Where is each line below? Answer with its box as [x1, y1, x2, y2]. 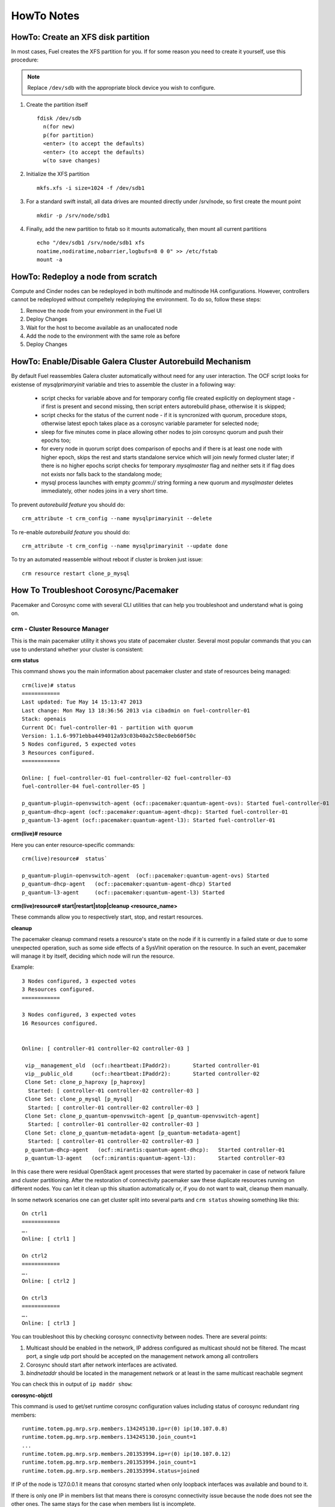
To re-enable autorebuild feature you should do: [11, 528, 131, 536]
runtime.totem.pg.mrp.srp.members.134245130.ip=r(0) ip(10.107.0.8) [22, 1425, 228, 1432]
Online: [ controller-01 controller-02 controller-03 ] [22, 1045, 190, 1052]
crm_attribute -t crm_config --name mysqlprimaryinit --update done [22, 543, 228, 549]
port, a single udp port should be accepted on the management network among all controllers [26, 1353, 259, 1360]
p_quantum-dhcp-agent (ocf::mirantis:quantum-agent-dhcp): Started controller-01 [25, 1146, 285, 1153]
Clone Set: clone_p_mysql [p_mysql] [25, 1096, 134, 1103]
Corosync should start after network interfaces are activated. [26, 1361, 177, 1368]
